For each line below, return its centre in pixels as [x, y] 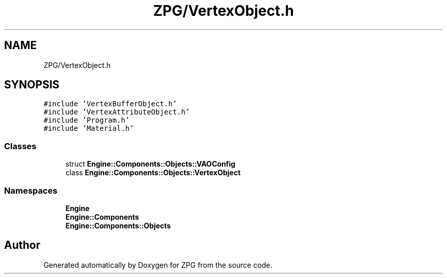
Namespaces [31, 190]
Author [22, 245]
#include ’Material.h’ [89, 129]
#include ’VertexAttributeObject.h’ [117, 112]
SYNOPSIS [32, 85]
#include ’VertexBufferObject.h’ [110, 104]
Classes [20, 146]
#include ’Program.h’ [86, 120]
